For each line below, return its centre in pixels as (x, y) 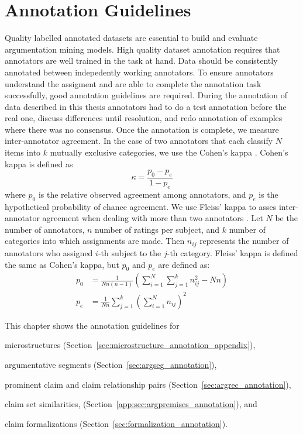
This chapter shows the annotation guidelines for (92, 325)
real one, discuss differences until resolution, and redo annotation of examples (144, 118)
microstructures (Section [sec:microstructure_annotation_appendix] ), (130, 345)
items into (23, 152)
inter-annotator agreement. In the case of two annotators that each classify (139, 141)
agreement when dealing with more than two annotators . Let (153, 218)
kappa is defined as (39, 163)
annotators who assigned (49, 252)
